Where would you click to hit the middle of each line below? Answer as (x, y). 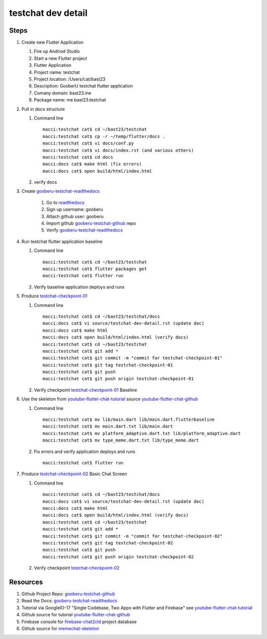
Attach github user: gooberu (75, 216)
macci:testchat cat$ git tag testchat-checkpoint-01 (108, 365)
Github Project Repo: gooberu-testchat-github (68, 593)
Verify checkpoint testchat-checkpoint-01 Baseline (86, 390)
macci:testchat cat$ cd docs (78, 157)
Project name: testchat (57, 72)
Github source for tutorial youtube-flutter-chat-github (76, 615)
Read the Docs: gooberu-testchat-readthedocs (69, 601)
